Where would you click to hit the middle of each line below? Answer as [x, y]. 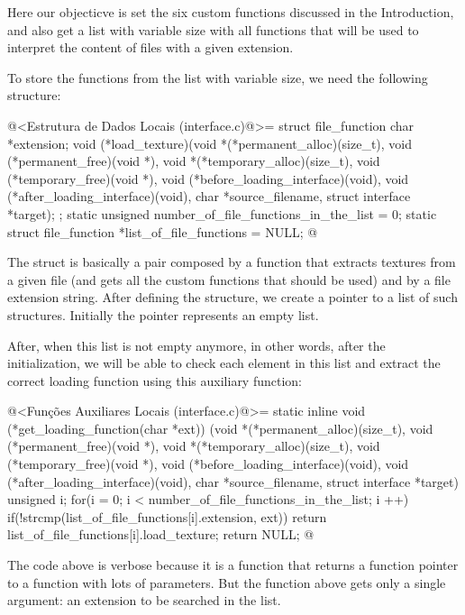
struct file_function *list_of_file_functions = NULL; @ [163, 231]
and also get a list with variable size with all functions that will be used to [213, 29]
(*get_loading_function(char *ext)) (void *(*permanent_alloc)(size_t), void [220, 428]
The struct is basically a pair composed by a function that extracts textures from [232, 262]
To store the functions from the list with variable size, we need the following [218, 77]
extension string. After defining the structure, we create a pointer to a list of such [232, 297]
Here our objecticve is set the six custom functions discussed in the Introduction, [231, 12]
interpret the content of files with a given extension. [150, 47]
